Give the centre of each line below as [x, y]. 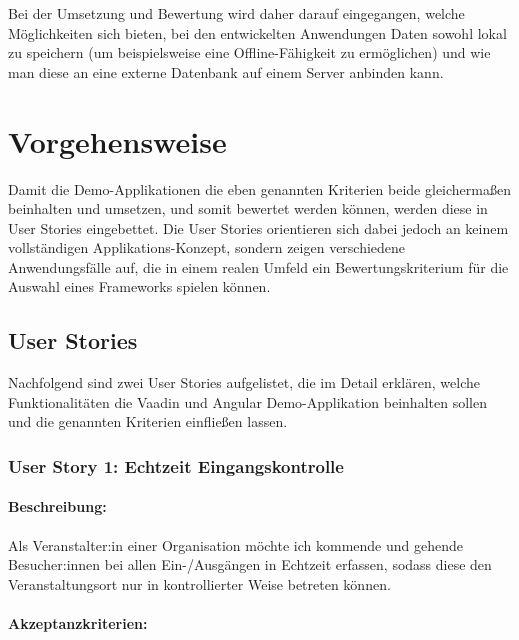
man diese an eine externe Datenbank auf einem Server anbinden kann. [226, 71]
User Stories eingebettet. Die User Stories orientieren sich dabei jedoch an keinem [258, 227]
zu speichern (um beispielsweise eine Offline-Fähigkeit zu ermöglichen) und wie [249, 52]
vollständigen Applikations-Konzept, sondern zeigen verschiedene [207, 247]
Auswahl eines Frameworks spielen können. [139, 286]
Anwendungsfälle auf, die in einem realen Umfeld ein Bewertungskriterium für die [258, 266]
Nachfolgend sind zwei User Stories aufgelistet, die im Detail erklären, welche [244, 382]
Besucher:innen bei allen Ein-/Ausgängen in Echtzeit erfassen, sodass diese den [250, 564]
